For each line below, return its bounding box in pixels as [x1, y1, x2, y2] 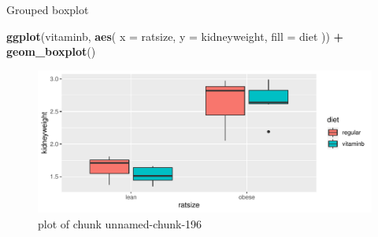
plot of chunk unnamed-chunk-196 [38, 215, 202, 232]
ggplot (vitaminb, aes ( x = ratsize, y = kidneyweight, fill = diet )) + [6, 27, 344, 44]
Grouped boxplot [6, 2, 89, 17]
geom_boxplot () [6, 43, 96, 60]
